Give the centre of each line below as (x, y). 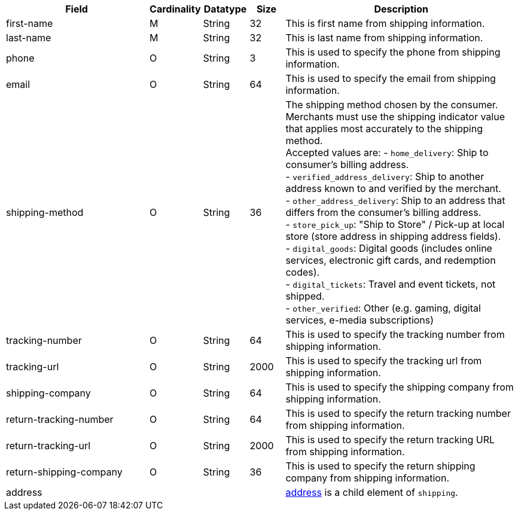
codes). (303, 272)
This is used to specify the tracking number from (395, 334)
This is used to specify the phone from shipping (393, 52)
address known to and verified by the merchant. (393, 188)
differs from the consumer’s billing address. (383, 212)
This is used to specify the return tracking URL (390, 440)
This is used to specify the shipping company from (400, 387)
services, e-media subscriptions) (360, 320)
